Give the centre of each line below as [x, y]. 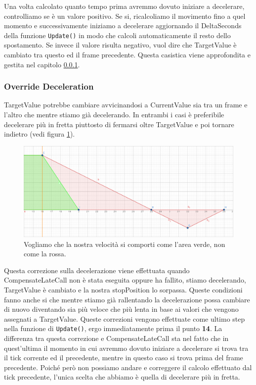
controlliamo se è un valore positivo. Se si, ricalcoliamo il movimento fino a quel [125, 16]
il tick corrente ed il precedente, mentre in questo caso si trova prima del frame [124, 358]
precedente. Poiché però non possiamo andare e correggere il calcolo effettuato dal [128, 367]
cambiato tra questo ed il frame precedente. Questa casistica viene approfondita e [127, 55]
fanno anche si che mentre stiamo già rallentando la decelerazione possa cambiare [127, 299]
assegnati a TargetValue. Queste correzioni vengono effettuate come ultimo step [125, 318]
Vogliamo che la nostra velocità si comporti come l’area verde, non [125, 244]
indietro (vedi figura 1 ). [40, 134]
